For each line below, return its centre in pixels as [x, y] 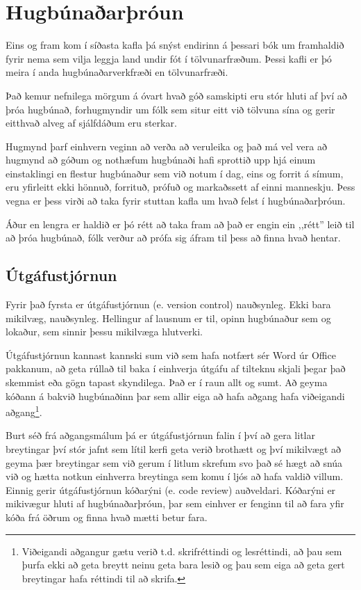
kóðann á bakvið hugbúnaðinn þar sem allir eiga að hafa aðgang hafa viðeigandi [175, 396]
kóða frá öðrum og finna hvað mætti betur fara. [107, 517]
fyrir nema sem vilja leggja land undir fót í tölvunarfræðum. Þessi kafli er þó [169, 58]
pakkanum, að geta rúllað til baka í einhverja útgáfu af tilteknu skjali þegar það [176, 368]
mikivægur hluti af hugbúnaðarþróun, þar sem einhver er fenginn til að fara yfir [175, 503]
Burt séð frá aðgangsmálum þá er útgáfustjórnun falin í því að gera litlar [160, 435]
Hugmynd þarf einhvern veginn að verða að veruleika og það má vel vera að [166, 146]
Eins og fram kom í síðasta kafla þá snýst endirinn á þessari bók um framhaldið [175, 45]
